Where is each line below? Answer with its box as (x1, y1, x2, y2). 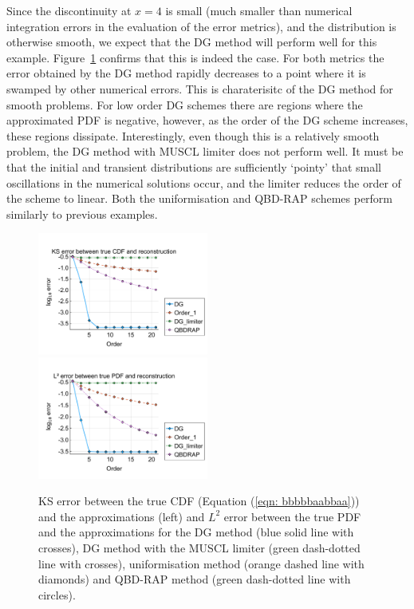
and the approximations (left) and (38, 508, 205, 524)
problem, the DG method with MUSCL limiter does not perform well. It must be (6, 143, 404, 160)
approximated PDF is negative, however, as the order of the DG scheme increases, (6, 112, 408, 129)
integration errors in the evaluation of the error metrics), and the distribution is (6, 18, 396, 34)
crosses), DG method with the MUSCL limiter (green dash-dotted (38, 539, 361, 556)
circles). (38, 586, 76, 603)
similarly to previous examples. (6, 205, 158, 222)
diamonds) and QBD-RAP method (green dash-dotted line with (38, 571, 351, 587)
